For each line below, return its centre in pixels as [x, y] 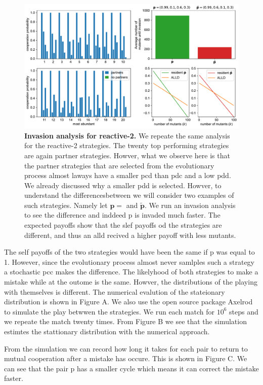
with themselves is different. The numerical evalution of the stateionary [115, 291]
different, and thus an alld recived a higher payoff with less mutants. [130, 235]
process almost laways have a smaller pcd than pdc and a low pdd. [128, 175]
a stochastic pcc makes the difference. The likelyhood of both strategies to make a [131, 272]
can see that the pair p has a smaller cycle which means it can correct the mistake [131, 368]
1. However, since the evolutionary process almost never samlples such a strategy [129, 261]
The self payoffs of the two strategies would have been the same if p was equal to [129, 252]
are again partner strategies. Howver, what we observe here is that [127, 155]
